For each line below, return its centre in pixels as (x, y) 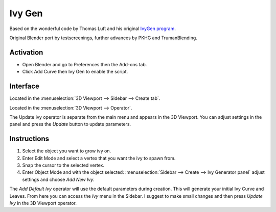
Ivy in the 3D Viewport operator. (43, 203)
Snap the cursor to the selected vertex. (63, 165)
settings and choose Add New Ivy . (58, 179)
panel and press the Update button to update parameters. (70, 124)
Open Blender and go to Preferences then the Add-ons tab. (85, 64)
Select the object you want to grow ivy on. (67, 151)
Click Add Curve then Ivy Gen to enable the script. (75, 72)
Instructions (29, 139)
